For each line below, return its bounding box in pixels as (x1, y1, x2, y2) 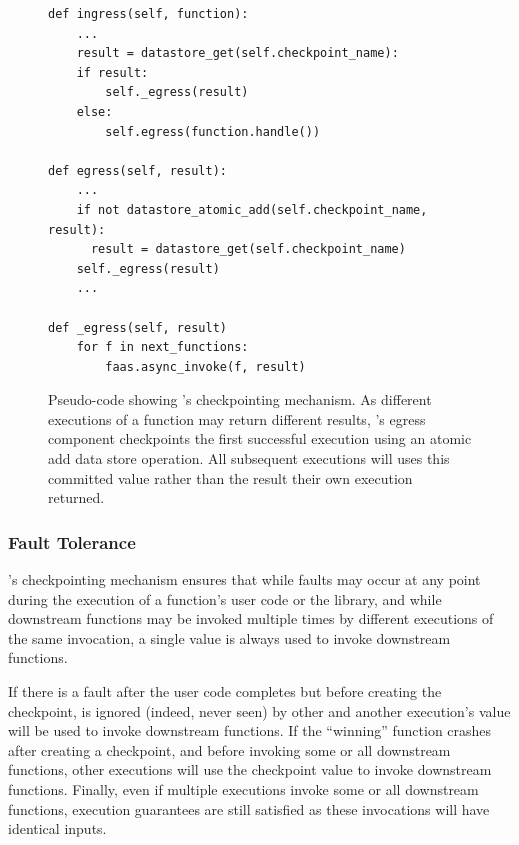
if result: (76, 65, 149, 80)
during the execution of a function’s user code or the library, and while (8, 588, 442, 609)
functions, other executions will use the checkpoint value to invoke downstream (8, 759, 492, 780)
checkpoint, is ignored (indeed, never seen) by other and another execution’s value (8, 700, 511, 721)
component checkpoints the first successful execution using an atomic (48, 428, 472, 449)
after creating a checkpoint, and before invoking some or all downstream (8, 739, 451, 760)
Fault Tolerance (8, 529, 136, 554)
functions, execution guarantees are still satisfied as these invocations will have (8, 798, 490, 819)
